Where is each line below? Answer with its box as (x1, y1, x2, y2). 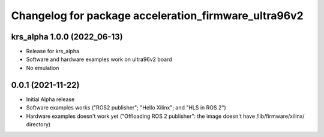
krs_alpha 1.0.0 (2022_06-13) (11, 32, 123, 42)
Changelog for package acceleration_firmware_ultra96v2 (11, 9, 304, 22)
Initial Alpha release (26, 96, 75, 103)
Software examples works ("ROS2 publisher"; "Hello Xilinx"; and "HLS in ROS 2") (26, 104, 226, 111)
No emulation (26, 64, 59, 71)
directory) (26, 120, 51, 128)
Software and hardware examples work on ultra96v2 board (26, 56, 172, 63)
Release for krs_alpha (26, 48, 80, 55)
